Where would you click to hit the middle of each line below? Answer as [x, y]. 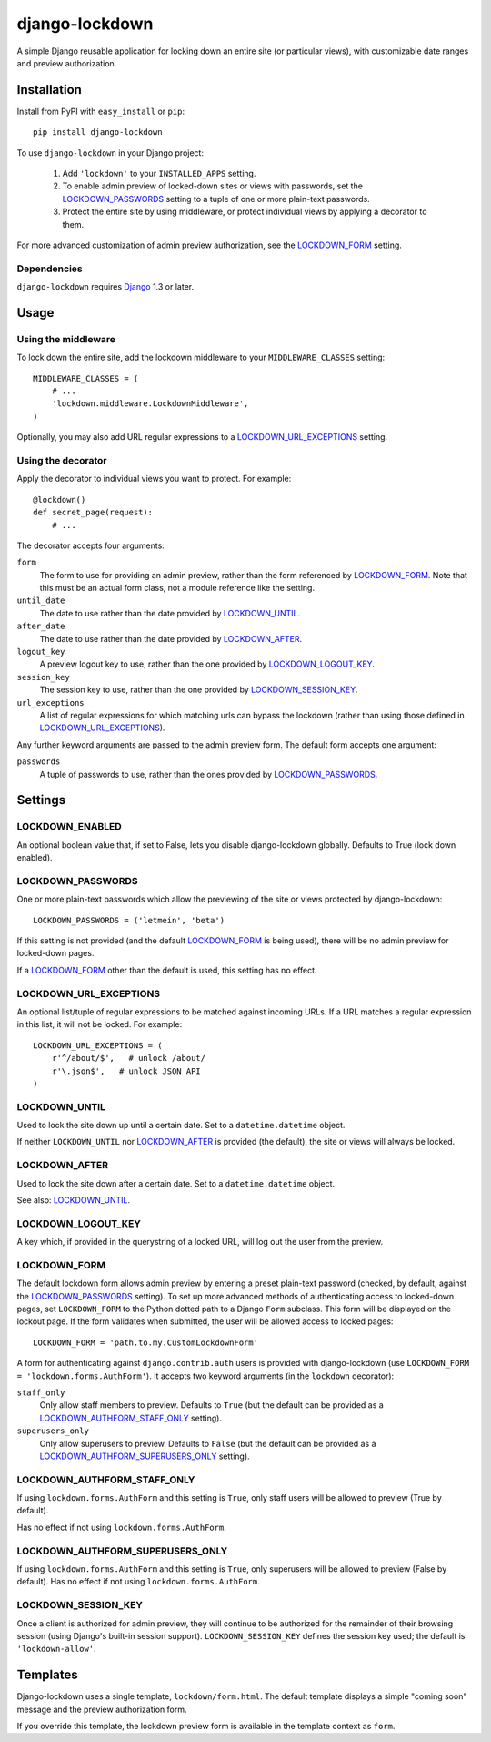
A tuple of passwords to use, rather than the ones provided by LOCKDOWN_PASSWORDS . [209, 774]
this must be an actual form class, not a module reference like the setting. [177, 588]
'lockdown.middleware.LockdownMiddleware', [150, 404]
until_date [41, 601]
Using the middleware [66, 339]
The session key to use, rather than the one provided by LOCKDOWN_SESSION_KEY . [199, 690]
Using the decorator [62, 460]
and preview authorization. [67, 63]
